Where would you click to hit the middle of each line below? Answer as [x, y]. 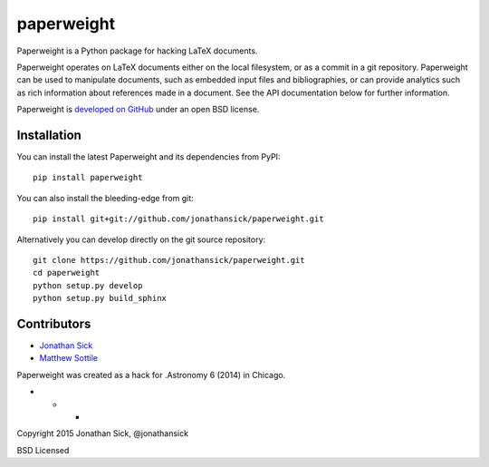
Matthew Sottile [69, 358]
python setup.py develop [88, 285]
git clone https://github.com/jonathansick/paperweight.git [169, 260]
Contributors [54, 323]
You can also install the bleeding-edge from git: [105, 198]
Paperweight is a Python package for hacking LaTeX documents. [137, 51]
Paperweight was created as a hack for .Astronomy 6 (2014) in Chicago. [151, 375]
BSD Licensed [43, 450]
